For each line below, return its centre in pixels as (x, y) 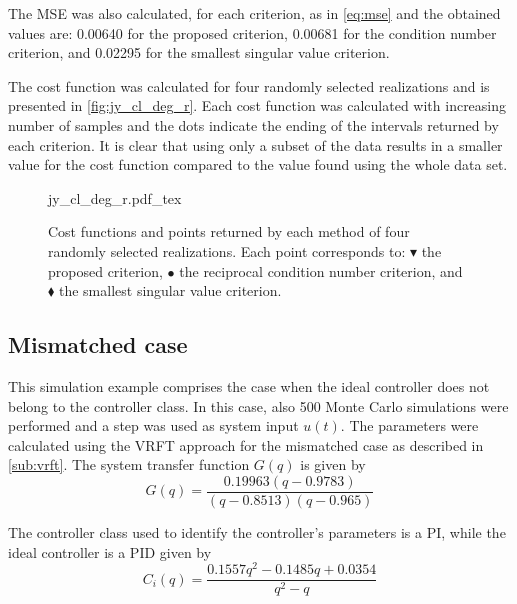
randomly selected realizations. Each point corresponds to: (227, 250)
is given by (333, 464)
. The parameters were (409, 425)
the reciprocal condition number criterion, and (321, 270)
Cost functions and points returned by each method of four (229, 231)
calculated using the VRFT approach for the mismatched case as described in (246, 444)
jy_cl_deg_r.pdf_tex (115, 197)
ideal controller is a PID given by (110, 551)
